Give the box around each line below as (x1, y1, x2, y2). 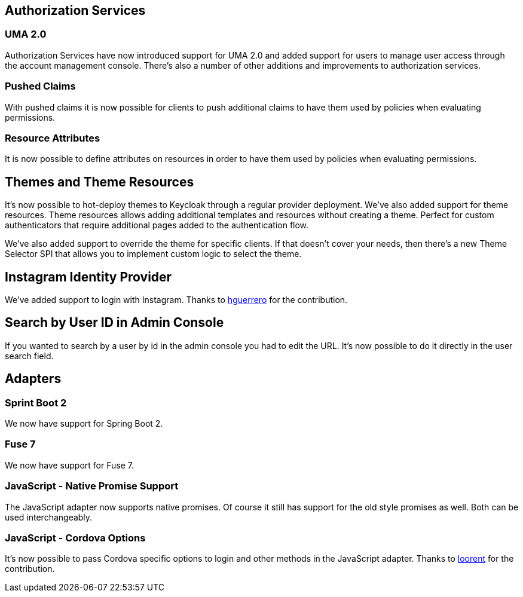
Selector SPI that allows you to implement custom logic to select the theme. (5, 249, 302, 259)
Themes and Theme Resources (5, 174, 194, 189)
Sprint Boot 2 (5, 396, 67, 409)
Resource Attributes (5, 131, 100, 144)
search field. (5, 350, 54, 361)
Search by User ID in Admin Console (5, 315, 224, 330)
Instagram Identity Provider (5, 269, 172, 284)
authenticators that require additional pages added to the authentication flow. (5, 220, 309, 231)
